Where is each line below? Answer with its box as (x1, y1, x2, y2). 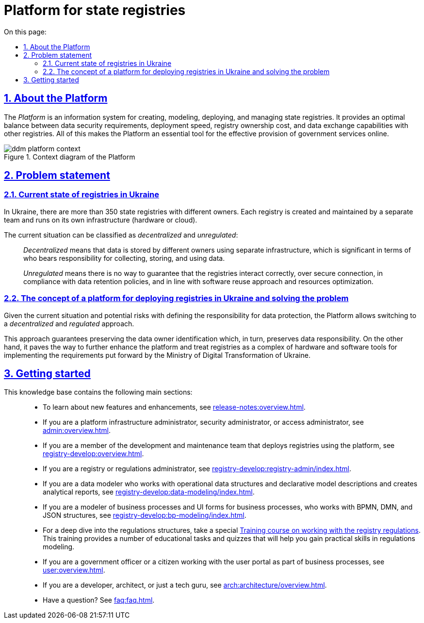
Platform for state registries (4, 2, 186, 18)
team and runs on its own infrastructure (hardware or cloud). (4, 215, 197, 224)
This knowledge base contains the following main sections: (4, 388, 193, 397)
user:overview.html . (43, 566, 105, 575)
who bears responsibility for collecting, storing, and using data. (23, 254, 225, 262)
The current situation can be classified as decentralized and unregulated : (4, 230, 238, 239)
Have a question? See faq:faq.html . (43, 596, 155, 605)
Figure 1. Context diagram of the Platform (4, 152, 135, 161)
